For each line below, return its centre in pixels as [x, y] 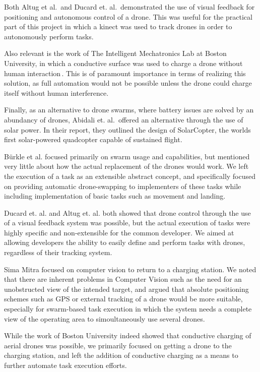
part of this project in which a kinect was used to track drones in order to [118, 26]
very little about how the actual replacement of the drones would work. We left [126, 166]
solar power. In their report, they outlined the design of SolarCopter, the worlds [127, 129]
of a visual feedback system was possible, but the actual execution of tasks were [127, 223]
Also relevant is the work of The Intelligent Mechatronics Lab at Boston [115, 53]
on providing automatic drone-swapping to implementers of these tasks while [123, 186]
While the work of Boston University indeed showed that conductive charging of [128, 335]
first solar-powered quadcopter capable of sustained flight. [93, 139]
